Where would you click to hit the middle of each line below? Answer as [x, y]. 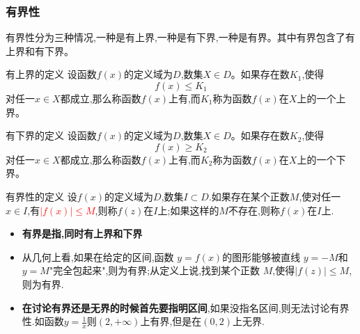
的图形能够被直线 [261, 256]
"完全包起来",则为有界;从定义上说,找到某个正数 [155, 270]
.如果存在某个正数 [249, 196]
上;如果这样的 [188, 210]
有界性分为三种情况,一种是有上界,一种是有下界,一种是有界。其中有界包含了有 [180, 37]
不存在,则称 [254, 210]
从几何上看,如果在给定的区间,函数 [98, 256]
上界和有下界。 [40, 50]
